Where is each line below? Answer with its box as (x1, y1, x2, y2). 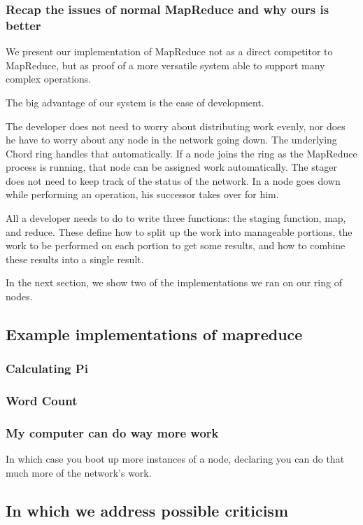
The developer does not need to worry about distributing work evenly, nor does (6, 118, 346, 133)
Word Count (6, 392, 78, 409)
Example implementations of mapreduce (6, 323, 303, 345)
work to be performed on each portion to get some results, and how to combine (6, 238, 346, 253)
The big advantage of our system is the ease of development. (6, 94, 264, 109)
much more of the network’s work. (6, 465, 152, 479)
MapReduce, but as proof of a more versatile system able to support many (6, 57, 325, 72)
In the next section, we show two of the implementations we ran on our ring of (6, 275, 342, 290)
